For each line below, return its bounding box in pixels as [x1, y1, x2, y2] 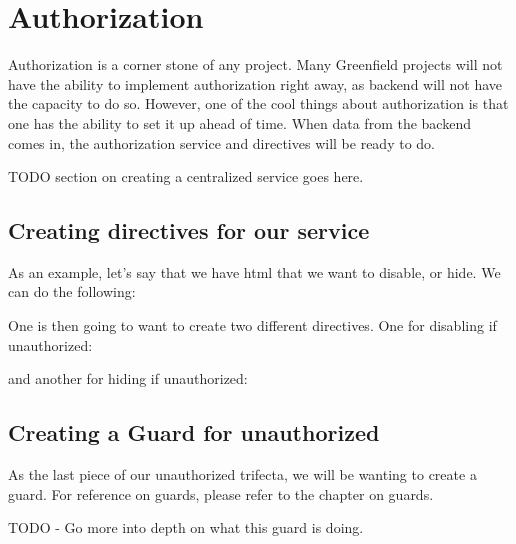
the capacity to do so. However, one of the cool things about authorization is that [8, 93, 509, 114]
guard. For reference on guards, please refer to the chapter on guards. [8, 483, 434, 504]
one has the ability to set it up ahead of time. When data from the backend [8, 112, 471, 133]
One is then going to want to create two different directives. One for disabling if [8, 315, 497, 336]
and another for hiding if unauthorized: [8, 368, 248, 389]
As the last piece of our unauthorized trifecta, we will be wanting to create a [8, 464, 477, 485]
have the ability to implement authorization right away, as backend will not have [8, 73, 503, 94]
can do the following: [8, 281, 136, 302]
